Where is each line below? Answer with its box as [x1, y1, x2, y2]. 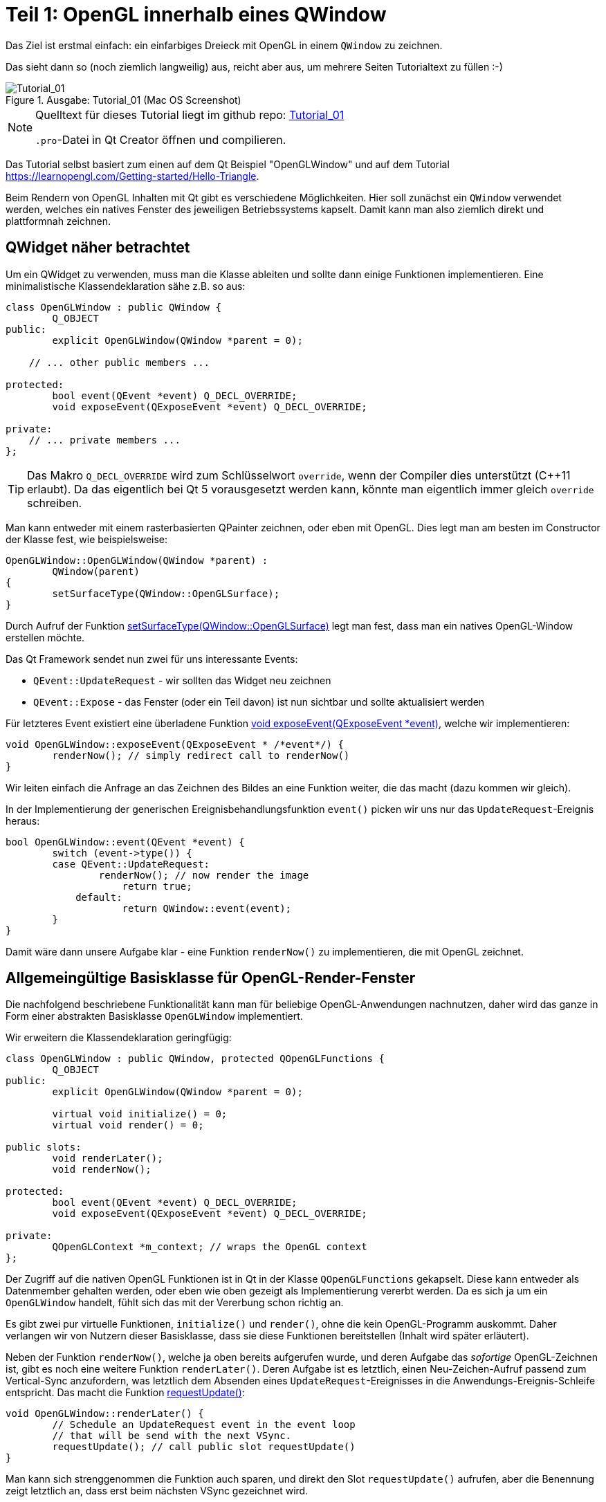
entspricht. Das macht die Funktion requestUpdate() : [6, 1386, 245, 1399]
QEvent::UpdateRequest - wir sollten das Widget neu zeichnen [33, 674, 331, 686]
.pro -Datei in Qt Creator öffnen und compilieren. [35, 132, 286, 147]
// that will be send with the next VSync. [52, 1430, 292, 1442]
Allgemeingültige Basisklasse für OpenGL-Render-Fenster [6, 969, 416, 987]
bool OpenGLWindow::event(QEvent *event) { [6, 836, 245, 848]
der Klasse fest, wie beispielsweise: [6, 533, 168, 545]
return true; [122, 880, 192, 892]
